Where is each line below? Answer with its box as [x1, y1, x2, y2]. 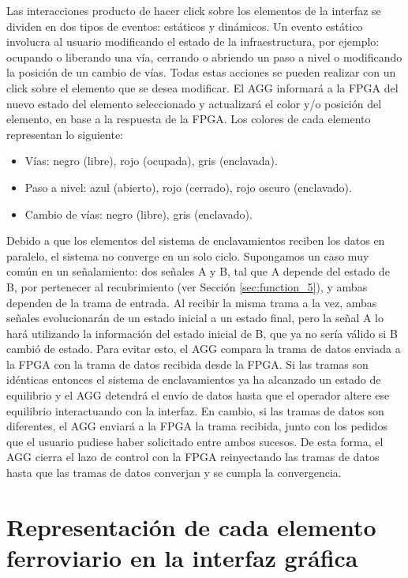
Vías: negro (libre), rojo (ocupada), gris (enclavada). [24, 152, 278, 169]
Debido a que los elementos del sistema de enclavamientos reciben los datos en [6, 232, 385, 249]
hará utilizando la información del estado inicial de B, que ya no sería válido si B [6, 325, 398, 341]
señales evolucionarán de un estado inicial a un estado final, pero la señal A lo [6, 310, 384, 326]
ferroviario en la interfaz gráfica [6, 542, 358, 573]
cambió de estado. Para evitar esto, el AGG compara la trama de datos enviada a [6, 340, 401, 357]
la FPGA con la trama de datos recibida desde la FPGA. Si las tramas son [6, 355, 369, 372]
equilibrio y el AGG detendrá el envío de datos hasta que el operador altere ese [6, 387, 390, 403]
